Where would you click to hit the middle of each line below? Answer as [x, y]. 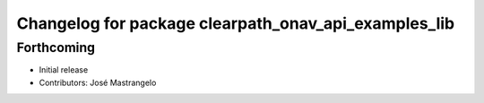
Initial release [64, 70]
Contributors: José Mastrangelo [98, 82]
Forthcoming [56, 47]
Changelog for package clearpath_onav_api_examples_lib [236, 23]
